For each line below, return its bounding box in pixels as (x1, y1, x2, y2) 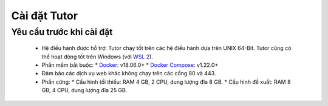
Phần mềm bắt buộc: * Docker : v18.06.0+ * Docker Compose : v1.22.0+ (41, 61, 219, 69)
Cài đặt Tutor (11, 9, 78, 22)
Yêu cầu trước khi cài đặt (11, 26, 113, 37)
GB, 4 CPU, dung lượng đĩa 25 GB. (41, 87, 128, 94)
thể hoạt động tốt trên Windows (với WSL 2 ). (41, 53, 153, 60)
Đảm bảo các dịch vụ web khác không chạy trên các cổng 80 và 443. (41, 70, 216, 77)
